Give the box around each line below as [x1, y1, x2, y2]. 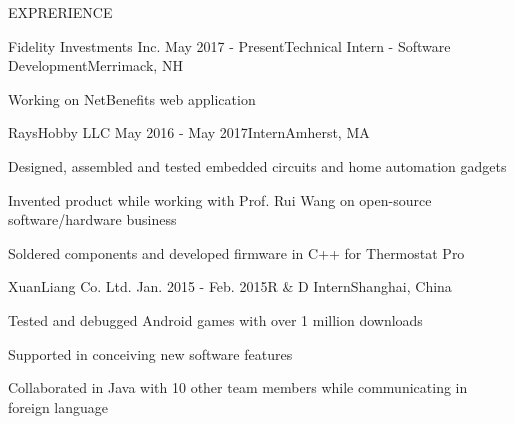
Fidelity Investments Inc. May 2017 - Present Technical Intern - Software [8, 35, 451, 56]
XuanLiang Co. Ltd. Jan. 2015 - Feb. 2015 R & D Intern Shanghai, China [8, 276, 452, 297]
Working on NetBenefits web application [8, 88, 256, 109]
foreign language [8, 396, 109, 417]
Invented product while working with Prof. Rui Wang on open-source [8, 189, 432, 210]
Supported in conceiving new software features [8, 343, 293, 364]
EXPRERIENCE [8, 2, 113, 22]
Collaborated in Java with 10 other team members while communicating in [8, 377, 468, 398]
